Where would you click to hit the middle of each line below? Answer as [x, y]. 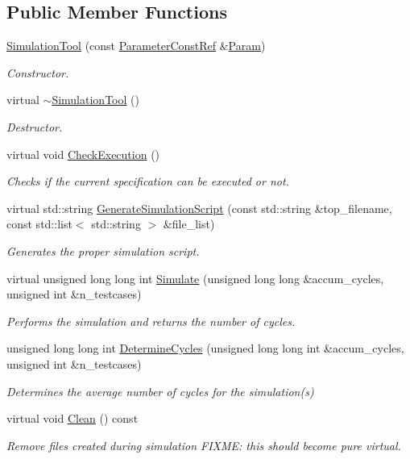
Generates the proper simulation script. [103, 250]
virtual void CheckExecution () [83, 154]
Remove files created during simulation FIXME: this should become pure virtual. [204, 445]
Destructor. [35, 126]
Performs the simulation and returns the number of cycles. [151, 321]
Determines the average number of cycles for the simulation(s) [160, 391]
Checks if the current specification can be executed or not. [148, 181]
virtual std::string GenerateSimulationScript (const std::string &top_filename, [199, 208]
